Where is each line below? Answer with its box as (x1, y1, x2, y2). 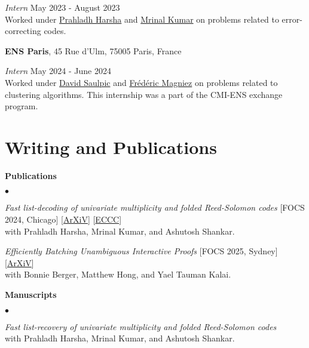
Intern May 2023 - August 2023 (5, 1, 120, 13)
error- (282, 13, 302, 25)
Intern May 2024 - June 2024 (5, 64, 111, 77)
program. (5, 100, 38, 112)
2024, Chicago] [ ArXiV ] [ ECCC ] (5, 213, 122, 226)
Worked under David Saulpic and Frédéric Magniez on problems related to (5, 76, 278, 88)
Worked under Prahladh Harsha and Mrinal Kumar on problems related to (5, 13, 279, 25)
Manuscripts (5, 288, 57, 301)
